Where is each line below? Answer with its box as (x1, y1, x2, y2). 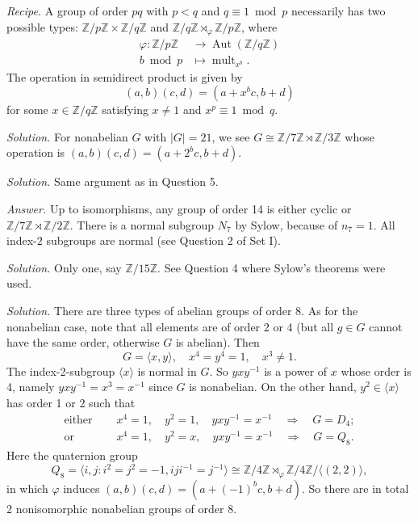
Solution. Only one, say (6, 259, 122, 276)
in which (6, 479, 48, 496)
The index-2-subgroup (6, 362, 115, 379)
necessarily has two (291, 2, 386, 19)
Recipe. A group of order (6, 2, 128, 19)
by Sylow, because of (235, 216, 338, 233)
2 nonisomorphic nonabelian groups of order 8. (6, 499, 237, 516)
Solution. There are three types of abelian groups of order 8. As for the (6, 301, 358, 318)
